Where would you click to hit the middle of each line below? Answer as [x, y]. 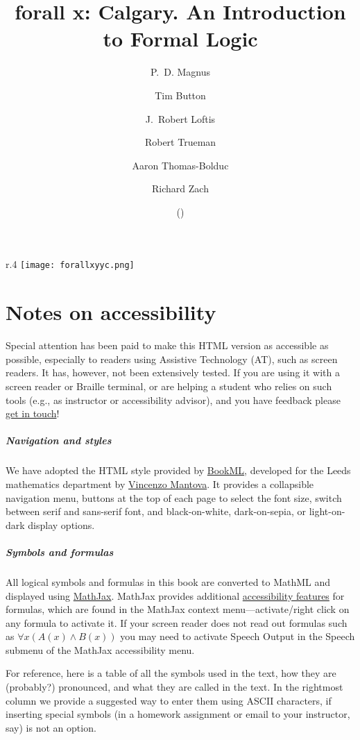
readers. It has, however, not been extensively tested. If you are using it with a [173, 372]
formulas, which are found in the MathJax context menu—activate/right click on [178, 609]
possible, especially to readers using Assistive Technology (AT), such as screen [172, 359]
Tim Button [180, 95]
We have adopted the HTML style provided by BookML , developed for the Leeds [178, 470]
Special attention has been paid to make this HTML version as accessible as [167, 345]
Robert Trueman [180, 142]
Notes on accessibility [111, 312]
